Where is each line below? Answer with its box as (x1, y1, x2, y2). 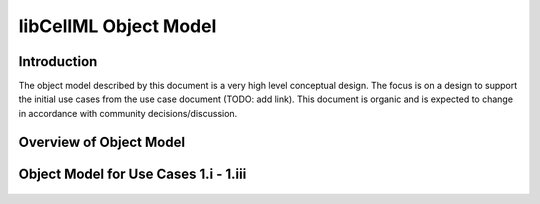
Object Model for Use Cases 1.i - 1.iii (18, 165, 247, 182)
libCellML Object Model (18, 15, 217, 37)
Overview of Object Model (18, 133, 185, 150)
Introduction (18, 53, 98, 70)
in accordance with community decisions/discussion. (18, 107, 238, 119)
